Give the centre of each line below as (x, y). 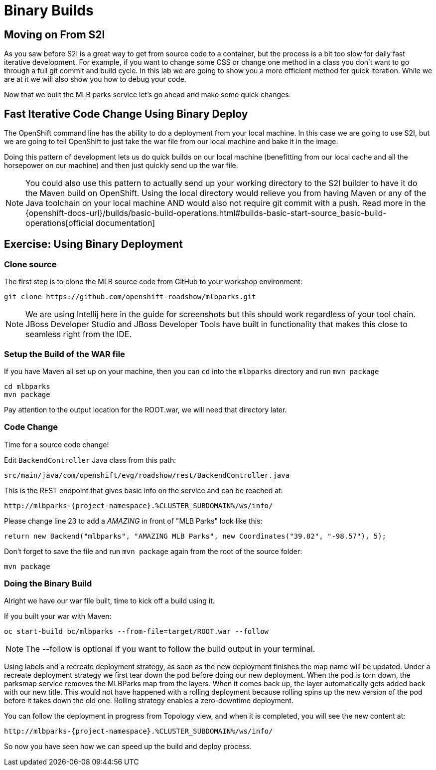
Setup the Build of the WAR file (65, 354)
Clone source (30, 264)
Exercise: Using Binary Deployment (94, 244)
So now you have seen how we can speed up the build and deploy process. (128, 747)
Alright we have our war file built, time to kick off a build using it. (109, 601)
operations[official (60, 223)
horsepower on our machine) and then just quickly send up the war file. (121, 166)
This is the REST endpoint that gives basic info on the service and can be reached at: (144, 490)
